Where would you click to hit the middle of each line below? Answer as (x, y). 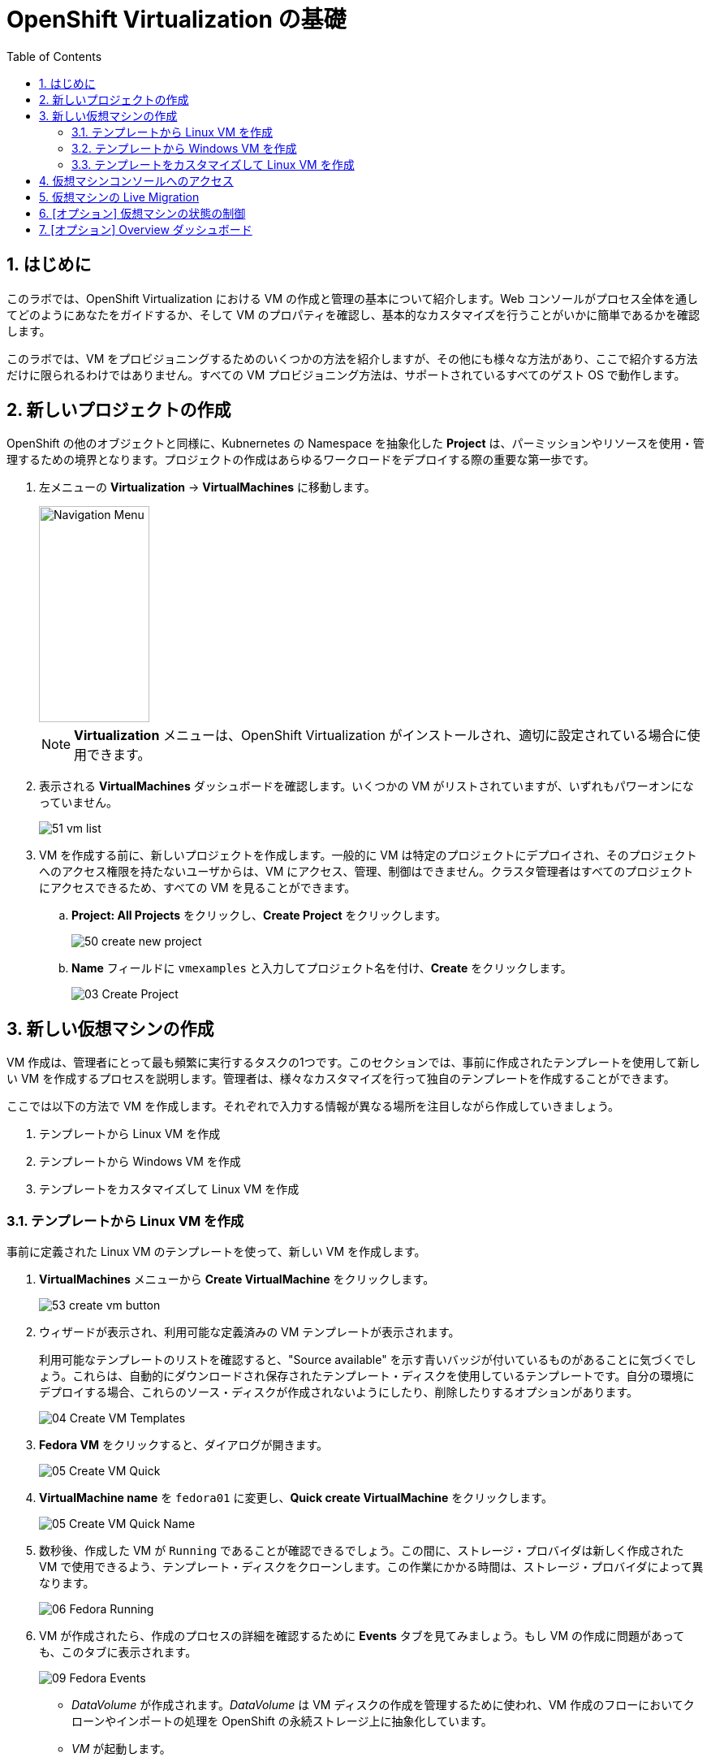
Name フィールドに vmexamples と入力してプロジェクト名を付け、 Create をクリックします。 (322, 968)
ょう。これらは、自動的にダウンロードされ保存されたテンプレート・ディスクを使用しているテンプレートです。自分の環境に (367, 1376)
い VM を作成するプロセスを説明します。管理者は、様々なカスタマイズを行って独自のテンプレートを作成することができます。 (341, 1079)
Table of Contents (54, 56)
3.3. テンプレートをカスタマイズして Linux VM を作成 (213, 164)
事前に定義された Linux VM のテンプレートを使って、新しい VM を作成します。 (216, 1252)
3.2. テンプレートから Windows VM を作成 (184, 148)
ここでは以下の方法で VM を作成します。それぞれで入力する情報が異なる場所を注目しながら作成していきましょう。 (313, 1106)
